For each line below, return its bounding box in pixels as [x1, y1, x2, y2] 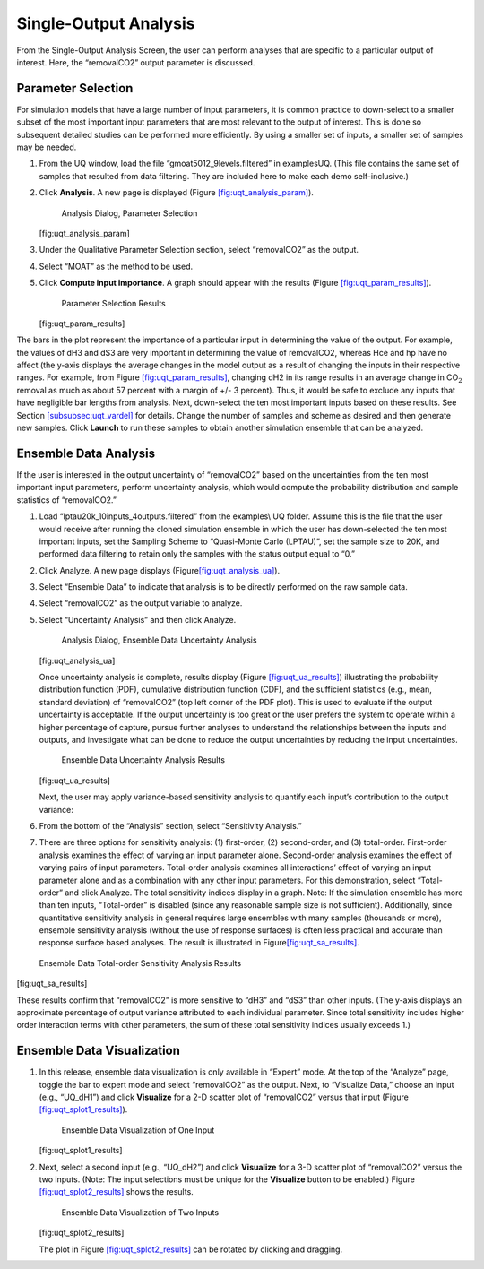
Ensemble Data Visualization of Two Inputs [61, 1206, 220, 1218]
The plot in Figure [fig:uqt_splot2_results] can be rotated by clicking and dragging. [39, 1244, 343, 1255]
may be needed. [16, 142, 77, 152]
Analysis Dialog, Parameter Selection [61, 207, 198, 219]
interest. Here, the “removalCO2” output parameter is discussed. [16, 56, 255, 67]
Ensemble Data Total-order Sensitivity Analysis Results [39, 957, 242, 968]
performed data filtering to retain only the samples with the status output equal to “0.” [39, 548, 356, 559]
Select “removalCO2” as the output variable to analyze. [39, 598, 243, 609]
